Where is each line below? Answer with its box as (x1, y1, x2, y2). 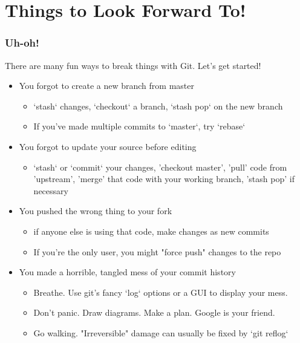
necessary (33, 184, 68, 197)
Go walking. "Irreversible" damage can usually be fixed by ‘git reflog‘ (33, 326, 289, 339)
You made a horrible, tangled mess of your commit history (19, 266, 236, 278)
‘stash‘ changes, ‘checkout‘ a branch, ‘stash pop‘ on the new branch (33, 99, 283, 112)
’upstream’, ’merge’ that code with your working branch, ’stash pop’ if (33, 172, 295, 185)
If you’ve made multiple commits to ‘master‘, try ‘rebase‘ (33, 120, 246, 132)
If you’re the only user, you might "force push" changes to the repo (33, 245, 281, 258)
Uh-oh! (5, 35, 39, 50)
